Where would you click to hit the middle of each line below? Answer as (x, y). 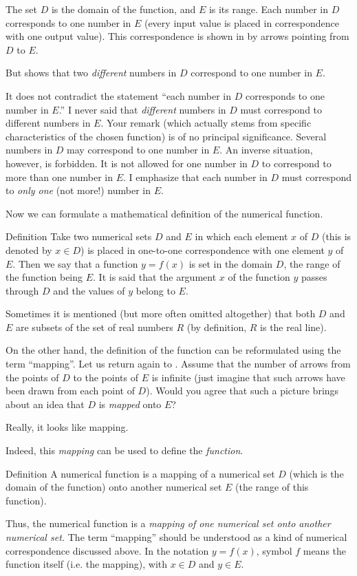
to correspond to (296, 163)
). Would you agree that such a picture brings (242, 391)
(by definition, (217, 327)
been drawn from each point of (70, 391)
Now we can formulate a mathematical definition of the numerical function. (164, 213)
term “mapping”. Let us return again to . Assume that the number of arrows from (178, 364)
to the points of (106, 377)
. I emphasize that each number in (195, 177)
